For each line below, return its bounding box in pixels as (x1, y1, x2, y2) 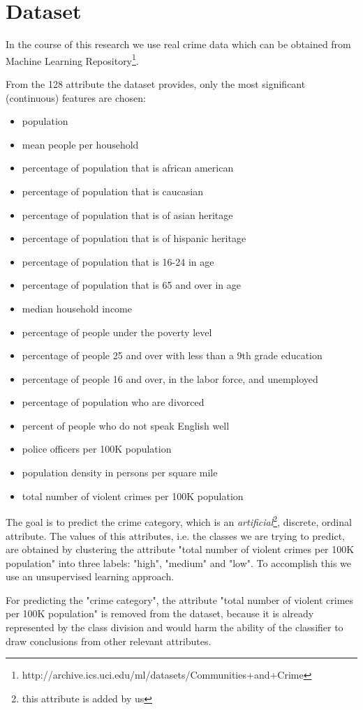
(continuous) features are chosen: (6, 90, 146, 105)
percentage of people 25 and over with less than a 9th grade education (22, 348, 323, 363)
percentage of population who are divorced (22, 395, 205, 409)
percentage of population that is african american (22, 160, 234, 175)
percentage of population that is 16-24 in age (22, 254, 214, 269)
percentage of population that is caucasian (22, 183, 204, 198)
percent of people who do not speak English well (22, 418, 230, 432)
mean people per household (22, 137, 139, 151)
